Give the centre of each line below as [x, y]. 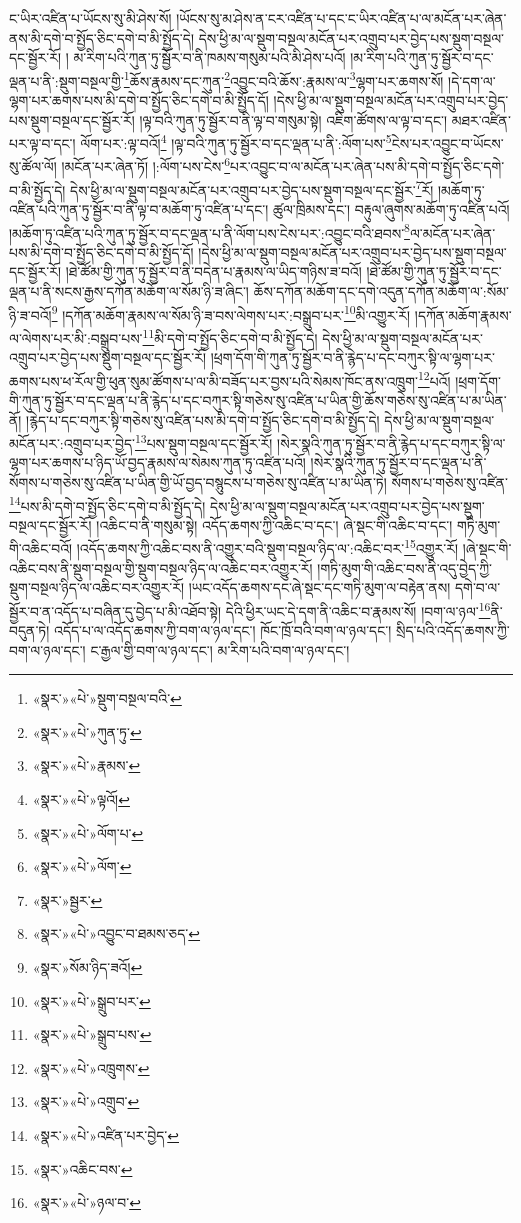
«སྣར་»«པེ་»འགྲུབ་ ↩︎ [86, 1101]
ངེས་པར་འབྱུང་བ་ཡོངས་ [447, 142]
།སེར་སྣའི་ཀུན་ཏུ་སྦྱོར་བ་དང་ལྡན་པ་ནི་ [398, 462]
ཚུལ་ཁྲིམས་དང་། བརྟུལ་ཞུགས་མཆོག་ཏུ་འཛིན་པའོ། [391, 208]
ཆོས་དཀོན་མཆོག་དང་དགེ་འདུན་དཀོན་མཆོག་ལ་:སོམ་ [381, 291]
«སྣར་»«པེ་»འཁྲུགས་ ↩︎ [91, 1067]
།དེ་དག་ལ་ [472, 80]
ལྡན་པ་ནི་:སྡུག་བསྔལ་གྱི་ [66, 80]
